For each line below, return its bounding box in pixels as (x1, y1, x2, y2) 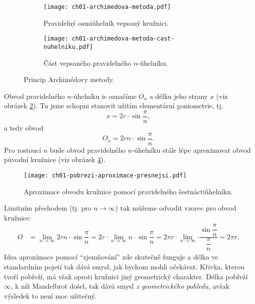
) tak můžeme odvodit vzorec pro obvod (115, 203, 236, 213)
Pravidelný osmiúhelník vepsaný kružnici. (43, 17, 169, 28)
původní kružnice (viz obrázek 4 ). (4, 154, 106, 165)
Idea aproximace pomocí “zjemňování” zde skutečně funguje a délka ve (4, 252, 218, 262)
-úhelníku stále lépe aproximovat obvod (132, 144, 251, 155)
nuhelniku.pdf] (43, 43, 93, 50)
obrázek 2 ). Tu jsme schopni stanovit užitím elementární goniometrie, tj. (4, 100, 223, 111)
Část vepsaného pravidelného (43, 57, 131, 68)
